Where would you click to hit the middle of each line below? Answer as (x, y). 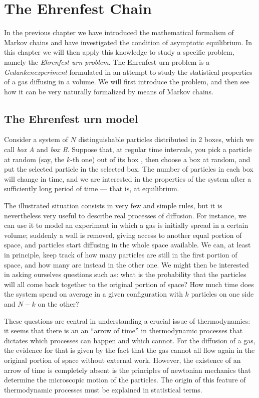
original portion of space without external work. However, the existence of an (122, 360)
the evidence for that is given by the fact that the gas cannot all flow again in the (129, 350)
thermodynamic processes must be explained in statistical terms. (103, 389)
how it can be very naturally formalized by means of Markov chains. (109, 91)
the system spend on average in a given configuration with (93, 294)
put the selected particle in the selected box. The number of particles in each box (129, 169)
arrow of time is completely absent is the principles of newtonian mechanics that (127, 370)
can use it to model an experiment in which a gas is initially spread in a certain (126, 225)
